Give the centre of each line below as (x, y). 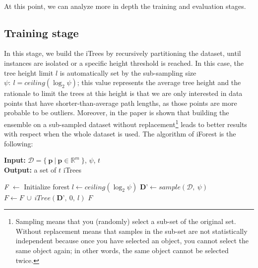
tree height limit (29, 72)
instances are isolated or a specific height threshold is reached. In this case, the (124, 63)
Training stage (41, 32)
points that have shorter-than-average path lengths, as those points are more (121, 103)
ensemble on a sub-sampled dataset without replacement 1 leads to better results (126, 123)
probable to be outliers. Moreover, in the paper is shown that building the (117, 112)
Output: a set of (30, 169)
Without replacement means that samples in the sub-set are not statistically (131, 231)
